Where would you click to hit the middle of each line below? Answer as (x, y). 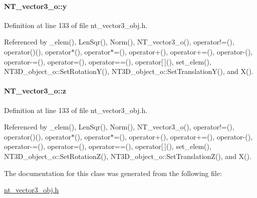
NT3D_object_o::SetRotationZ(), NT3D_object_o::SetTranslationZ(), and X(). (128, 156)
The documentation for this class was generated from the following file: (113, 173)
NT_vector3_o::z (35, 91)
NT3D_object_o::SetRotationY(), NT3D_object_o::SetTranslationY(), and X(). (129, 71)
